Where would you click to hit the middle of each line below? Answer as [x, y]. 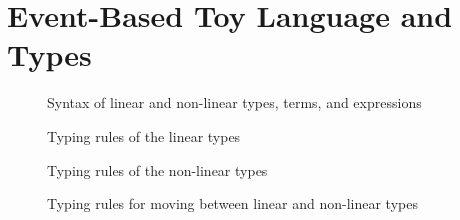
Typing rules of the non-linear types [157, 169]
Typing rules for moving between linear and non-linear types [232, 203]
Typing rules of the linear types [144, 135]
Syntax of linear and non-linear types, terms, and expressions [234, 102]
